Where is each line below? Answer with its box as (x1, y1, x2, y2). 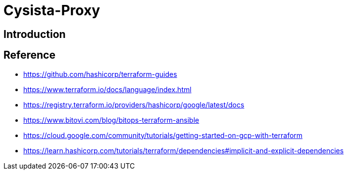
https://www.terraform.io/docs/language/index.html (23, 85, 192, 94)
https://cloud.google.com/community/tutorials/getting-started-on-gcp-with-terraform (23, 131, 303, 139)
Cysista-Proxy (3, 2, 100, 19)
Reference (3, 49, 55, 62)
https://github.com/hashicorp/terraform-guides (23, 70, 177, 78)
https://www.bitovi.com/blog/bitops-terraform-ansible (23, 115, 199, 124)
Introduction (3, 28, 66, 40)
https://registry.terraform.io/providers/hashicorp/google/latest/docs (23, 100, 245, 109)
